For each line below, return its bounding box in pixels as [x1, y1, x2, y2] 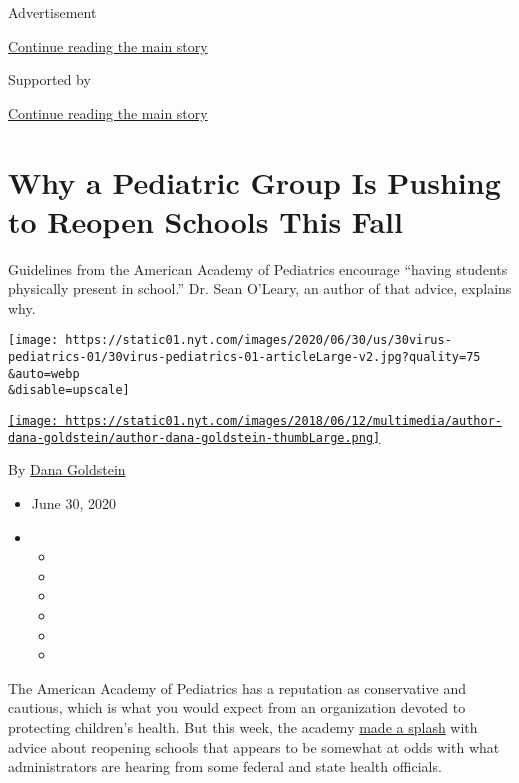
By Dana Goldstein [8, 459, 126, 480]
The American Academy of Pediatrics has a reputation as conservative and [8, 677, 466, 698]
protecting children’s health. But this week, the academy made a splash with [8, 716, 478, 737]
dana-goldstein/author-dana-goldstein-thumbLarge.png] [8, 430, 381, 445]
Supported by [8, 69, 91, 90]
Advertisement [8, 2, 97, 22]
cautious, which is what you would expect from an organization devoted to [8, 697, 466, 718]
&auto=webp [8, 366, 80, 381]
